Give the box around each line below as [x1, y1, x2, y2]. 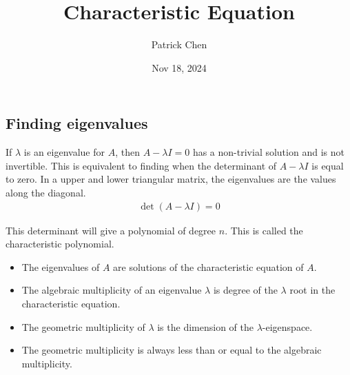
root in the [289, 283, 336, 297]
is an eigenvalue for [23, 145, 105, 159]
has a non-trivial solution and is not [192, 145, 344, 159]
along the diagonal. [6, 185, 86, 199]
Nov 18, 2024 [152, 60, 207, 74]
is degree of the [213, 283, 278, 297]
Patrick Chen [151, 37, 207, 52]
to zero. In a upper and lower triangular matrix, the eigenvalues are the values [6, 172, 336, 186]
